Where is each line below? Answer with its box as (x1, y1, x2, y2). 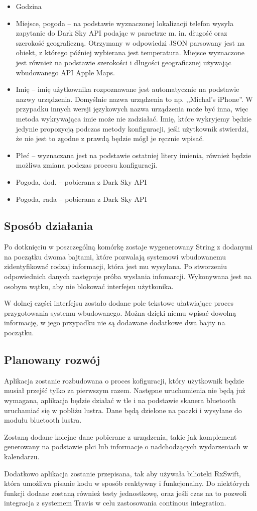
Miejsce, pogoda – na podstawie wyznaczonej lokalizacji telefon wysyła (16, 18, 234, 28)
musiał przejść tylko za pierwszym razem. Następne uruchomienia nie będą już (4, 385, 245, 396)
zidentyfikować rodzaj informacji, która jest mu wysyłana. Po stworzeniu (4, 261, 227, 272)
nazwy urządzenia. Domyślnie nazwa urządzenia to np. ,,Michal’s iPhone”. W (16, 93, 253, 104)
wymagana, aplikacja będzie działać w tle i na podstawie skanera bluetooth (4, 395, 236, 406)
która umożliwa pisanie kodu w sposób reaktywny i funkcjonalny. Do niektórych (4, 478, 250, 488)
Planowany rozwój (4, 352, 100, 367)
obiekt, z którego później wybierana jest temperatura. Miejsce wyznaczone (16, 47, 245, 58)
